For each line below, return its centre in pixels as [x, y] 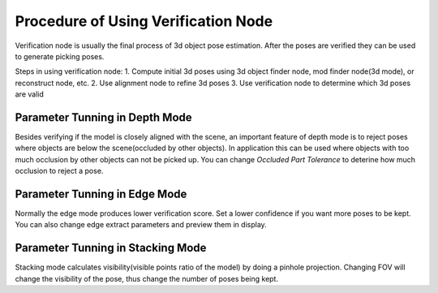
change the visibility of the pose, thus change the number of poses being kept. [147, 278]
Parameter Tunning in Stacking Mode [111, 248]
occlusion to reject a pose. [59, 171]
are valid [30, 94]
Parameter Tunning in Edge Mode [101, 194]
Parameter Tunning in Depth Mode [103, 117]
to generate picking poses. [60, 56]
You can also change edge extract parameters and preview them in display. [141, 225]
